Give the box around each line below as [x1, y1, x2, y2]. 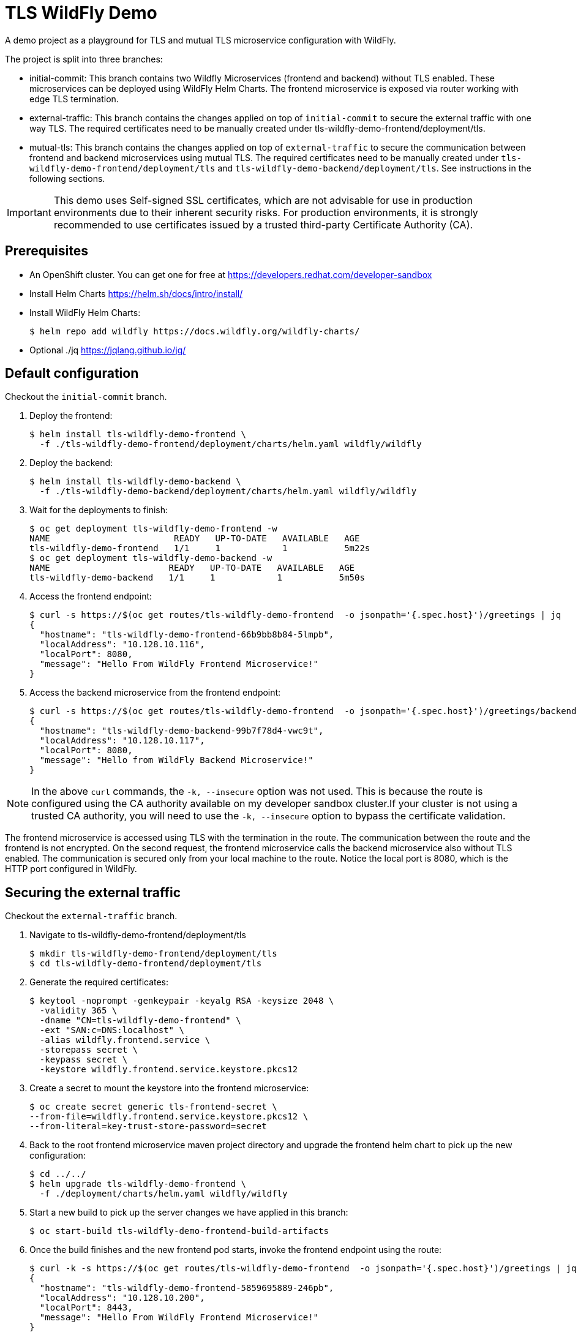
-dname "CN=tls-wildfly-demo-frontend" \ [39, 1015, 241, 1026]
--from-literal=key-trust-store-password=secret [29, 1121, 267, 1132]
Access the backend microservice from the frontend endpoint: [29, 687, 281, 698]
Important [7, 206, 51, 219]
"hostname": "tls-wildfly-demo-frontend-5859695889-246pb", [39, 1283, 334, 1293]
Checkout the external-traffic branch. [5, 911, 178, 922]
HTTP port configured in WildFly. [5, 863, 137, 874]
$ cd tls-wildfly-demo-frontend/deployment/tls [29, 958, 262, 969]
